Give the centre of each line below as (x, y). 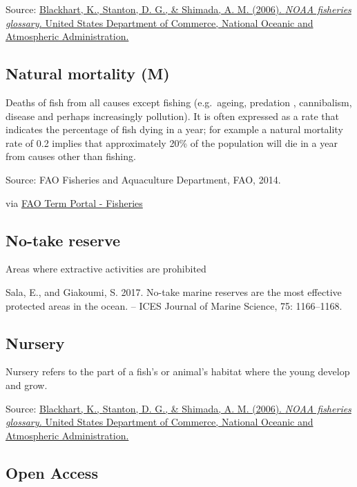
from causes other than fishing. (71, 156)
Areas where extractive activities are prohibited (106, 269)
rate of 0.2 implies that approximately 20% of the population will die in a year (172, 142)
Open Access (52, 472)
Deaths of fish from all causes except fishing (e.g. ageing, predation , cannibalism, (179, 102)
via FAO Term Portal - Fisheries (74, 202)
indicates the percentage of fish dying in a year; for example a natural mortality (174, 129)
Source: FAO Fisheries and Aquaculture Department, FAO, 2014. (143, 179)
